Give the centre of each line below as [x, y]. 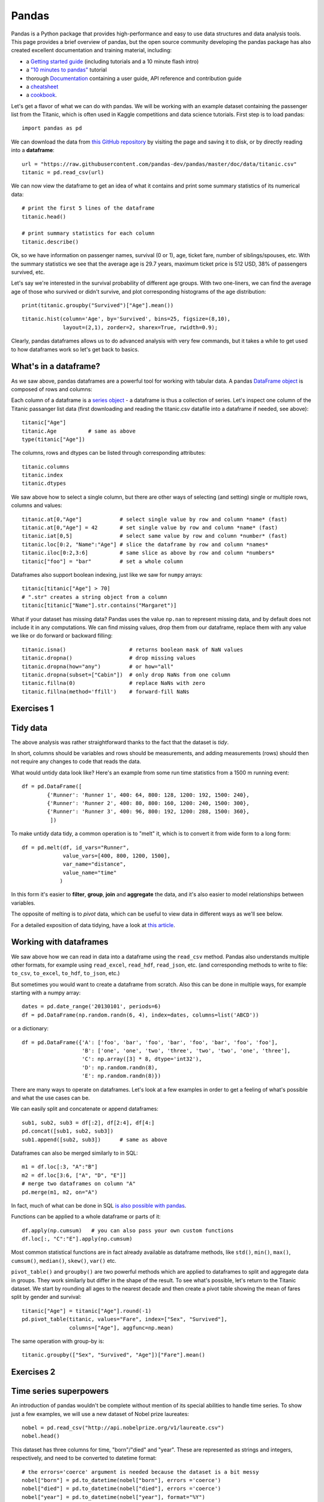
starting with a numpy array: [46, 993]
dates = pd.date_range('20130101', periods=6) [91, 1007]
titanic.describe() [50, 242]
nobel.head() [41, 1436]
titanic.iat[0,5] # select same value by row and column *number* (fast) [155, 536]
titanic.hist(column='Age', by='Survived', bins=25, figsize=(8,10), [126, 319]
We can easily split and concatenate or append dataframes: [85, 1109]
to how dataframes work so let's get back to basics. [75, 349]
